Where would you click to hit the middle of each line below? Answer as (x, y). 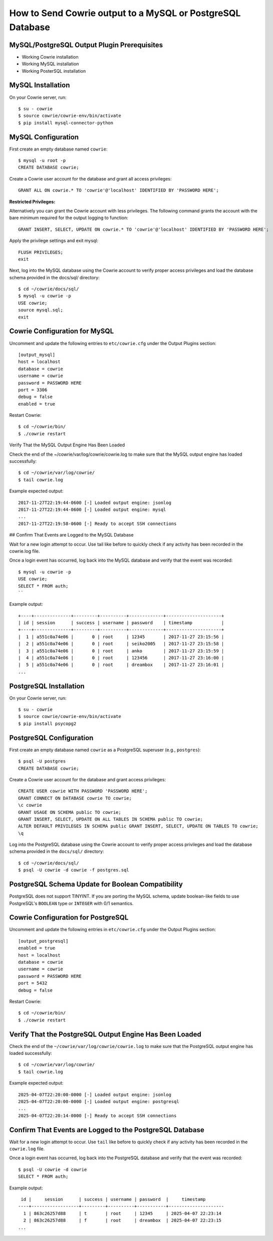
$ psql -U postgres (42, 761)
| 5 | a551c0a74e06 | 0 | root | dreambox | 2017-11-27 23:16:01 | (121, 665)
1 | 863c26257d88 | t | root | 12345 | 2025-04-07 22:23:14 (122, 1213)
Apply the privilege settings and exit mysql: (54, 241)
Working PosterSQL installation (54, 71)
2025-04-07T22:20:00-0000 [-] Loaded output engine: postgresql (99, 1101)
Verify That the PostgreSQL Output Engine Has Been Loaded (105, 1034)
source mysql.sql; (41, 310)
